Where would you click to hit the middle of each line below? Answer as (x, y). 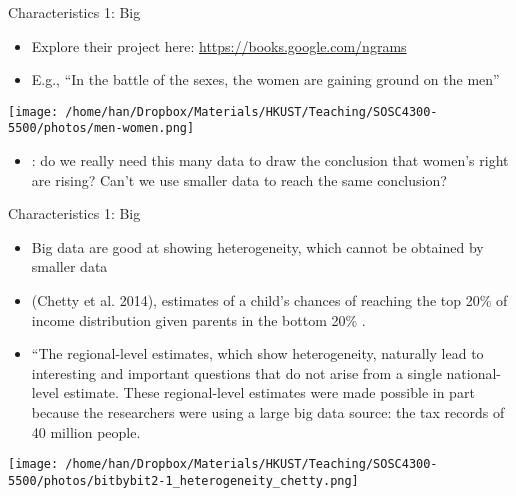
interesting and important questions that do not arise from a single (236, 372)
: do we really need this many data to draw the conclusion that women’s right (270, 160)
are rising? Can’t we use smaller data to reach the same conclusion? (239, 179)
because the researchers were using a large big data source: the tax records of (268, 412)
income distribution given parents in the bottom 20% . (198, 319)
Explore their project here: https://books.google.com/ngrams (219, 45)
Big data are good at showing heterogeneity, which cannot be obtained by (257, 246)
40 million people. (86, 431)
